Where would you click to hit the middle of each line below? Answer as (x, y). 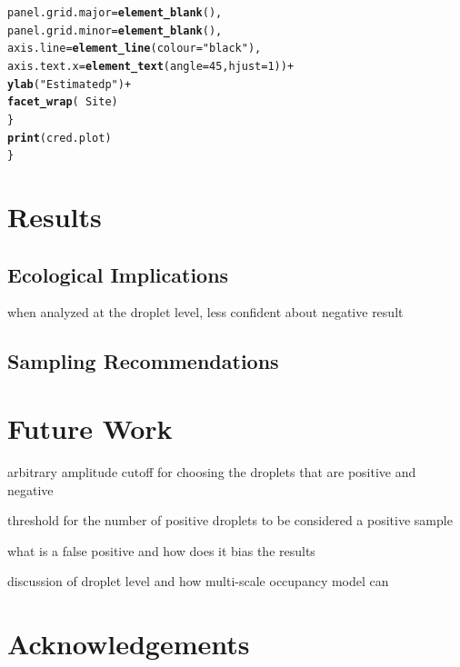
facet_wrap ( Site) (63, 102)
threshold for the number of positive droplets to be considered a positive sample (230, 520)
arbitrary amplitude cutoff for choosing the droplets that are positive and (212, 471)
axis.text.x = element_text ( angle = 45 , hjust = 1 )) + (151, 66)
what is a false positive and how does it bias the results (161, 550)
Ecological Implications (118, 274)
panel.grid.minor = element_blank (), (115, 30)
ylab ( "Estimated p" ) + (70, 84)
